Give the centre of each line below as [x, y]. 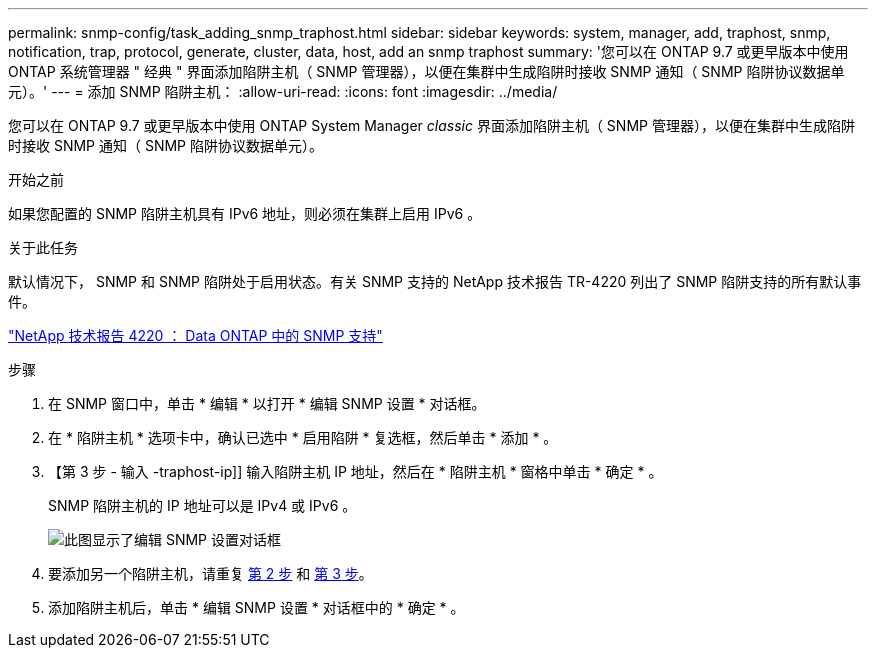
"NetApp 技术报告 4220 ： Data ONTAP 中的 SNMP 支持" [195, 335]
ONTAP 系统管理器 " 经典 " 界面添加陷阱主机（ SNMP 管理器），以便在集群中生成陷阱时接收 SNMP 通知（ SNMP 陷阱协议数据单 [426, 71]
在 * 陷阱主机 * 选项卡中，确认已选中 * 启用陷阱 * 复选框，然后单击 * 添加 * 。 [303, 437]
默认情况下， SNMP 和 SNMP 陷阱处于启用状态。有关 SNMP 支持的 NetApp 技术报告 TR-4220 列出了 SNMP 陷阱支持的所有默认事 [435, 281]
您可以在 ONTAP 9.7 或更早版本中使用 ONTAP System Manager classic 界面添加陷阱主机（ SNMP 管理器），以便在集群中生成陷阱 [431, 125]
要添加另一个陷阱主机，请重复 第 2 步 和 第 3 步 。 [210, 573]
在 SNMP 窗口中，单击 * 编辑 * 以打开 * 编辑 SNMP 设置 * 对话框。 [267, 403]
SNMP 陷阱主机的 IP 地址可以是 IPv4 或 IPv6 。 [202, 505]
